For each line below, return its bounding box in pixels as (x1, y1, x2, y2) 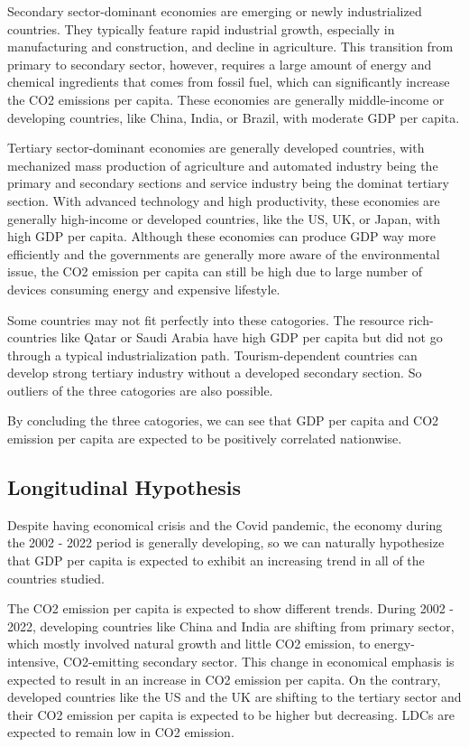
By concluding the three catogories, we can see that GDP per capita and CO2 (7, 411, 439, 430)
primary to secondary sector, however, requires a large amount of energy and (7, 54, 432, 73)
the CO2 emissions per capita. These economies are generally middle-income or (7, 89, 445, 108)
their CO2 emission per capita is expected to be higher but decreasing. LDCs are (7, 705, 455, 724)
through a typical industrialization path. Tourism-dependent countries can (7, 345, 418, 364)
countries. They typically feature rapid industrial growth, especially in (7, 19, 395, 38)
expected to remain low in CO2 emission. (7, 723, 234, 742)
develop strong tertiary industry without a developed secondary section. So (7, 363, 422, 382)
